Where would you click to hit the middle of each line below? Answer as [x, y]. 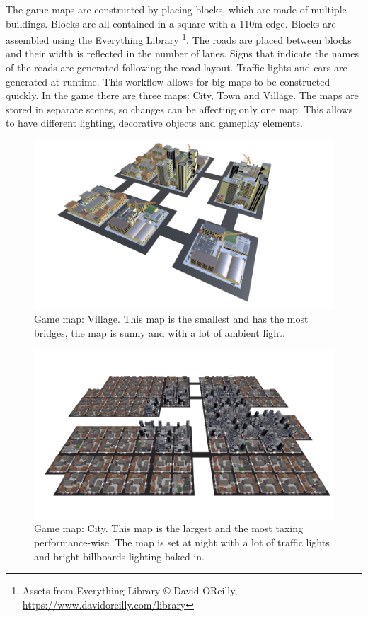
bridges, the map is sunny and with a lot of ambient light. [160, 332]
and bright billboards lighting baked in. [119, 556]
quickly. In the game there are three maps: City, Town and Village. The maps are [182, 95]
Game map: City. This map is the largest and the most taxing [168, 528]
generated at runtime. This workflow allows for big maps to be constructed [168, 81]
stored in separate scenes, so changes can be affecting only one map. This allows [179, 109]
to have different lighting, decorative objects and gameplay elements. [154, 123]
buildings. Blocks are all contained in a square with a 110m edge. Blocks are [171, 23]
